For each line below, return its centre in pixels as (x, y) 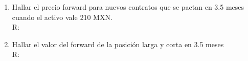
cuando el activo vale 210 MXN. (62, 17)
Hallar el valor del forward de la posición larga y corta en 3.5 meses (118, 44)
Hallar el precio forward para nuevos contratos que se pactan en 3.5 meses (128, 7)
